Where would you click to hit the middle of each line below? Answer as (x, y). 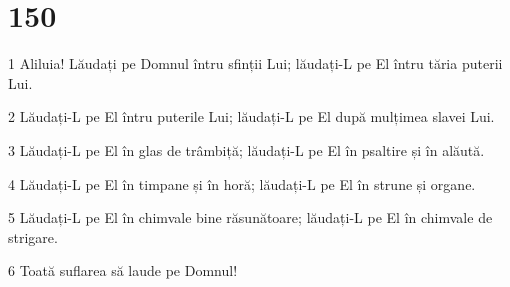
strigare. (33, 236)
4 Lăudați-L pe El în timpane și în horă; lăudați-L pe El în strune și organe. (242, 183)
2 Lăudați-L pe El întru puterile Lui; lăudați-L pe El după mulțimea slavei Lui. (251, 116)
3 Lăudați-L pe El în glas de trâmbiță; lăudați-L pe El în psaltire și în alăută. (246, 149)
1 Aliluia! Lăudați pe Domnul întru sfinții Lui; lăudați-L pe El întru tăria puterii (255, 63)
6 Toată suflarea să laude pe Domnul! (123, 270)
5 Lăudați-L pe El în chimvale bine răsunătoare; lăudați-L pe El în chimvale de (250, 217)
